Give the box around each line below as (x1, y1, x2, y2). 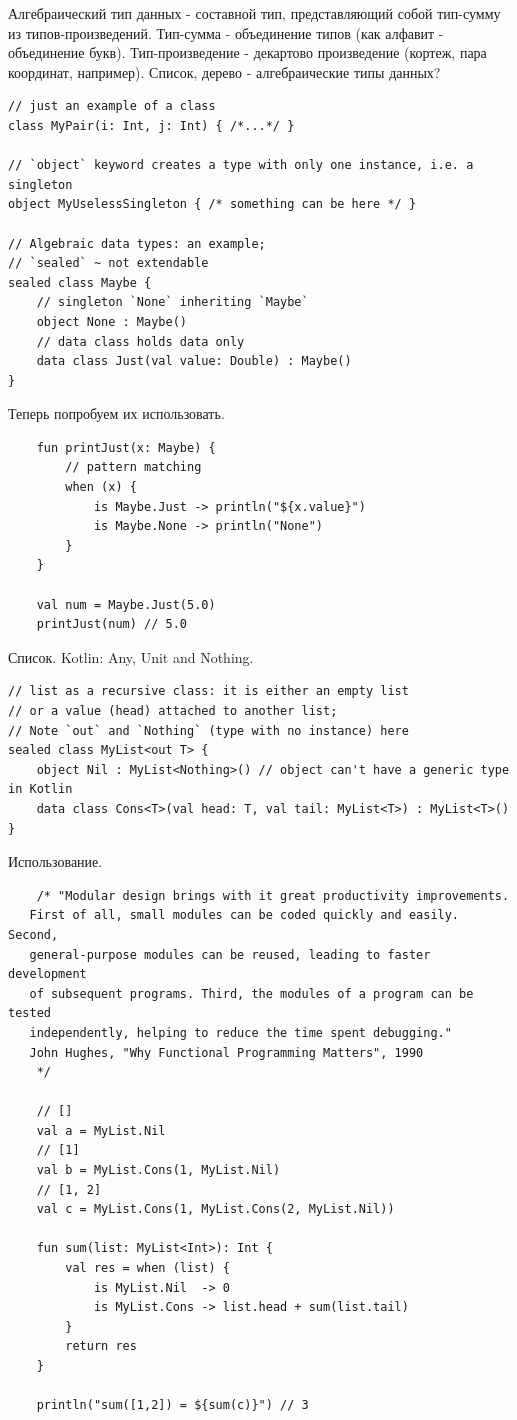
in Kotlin (8, 782, 73, 797)
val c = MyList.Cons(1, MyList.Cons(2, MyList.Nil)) (36, 1202, 395, 1217)
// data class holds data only (36, 334, 245, 349)
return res (65, 1339, 137, 1354)
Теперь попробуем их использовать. (8, 403, 225, 424)
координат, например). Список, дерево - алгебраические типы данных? (8, 61, 441, 82)
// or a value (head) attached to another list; (8, 704, 338, 718)
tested (8, 1006, 51, 1021)
